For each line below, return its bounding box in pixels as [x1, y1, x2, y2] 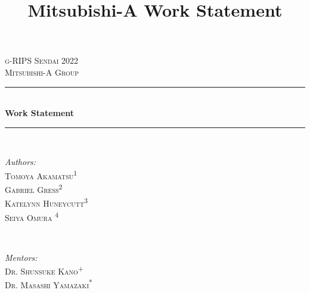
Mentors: [5, 251, 38, 263]
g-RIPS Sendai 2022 [5, 54, 79, 67]
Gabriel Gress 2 [5, 182, 63, 195]
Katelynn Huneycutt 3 [5, 195, 88, 210]
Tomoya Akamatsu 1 [5, 167, 77, 182]
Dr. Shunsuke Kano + [5, 263, 83, 277]
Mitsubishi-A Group [5, 66, 79, 78]
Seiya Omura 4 [5, 209, 58, 223]
